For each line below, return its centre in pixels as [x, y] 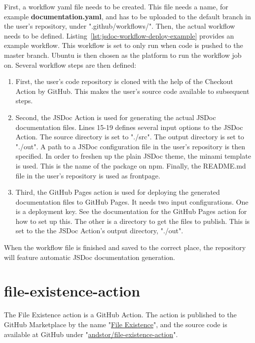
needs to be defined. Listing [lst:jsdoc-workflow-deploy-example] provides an [119, 35]
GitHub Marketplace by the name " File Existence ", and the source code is [116, 324]
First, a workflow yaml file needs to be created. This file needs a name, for [116, 6]
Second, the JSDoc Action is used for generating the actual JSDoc [116, 117]
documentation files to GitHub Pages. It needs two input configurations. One [132, 201]
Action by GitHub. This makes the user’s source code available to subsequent [132, 91]
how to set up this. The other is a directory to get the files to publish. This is [133, 221]
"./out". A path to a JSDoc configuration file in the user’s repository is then [130, 146]
